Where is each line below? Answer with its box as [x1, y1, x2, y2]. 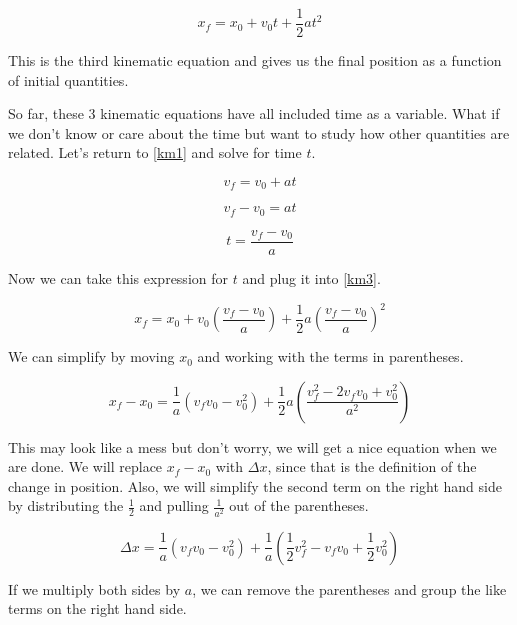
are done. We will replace [8, 456, 163, 477]
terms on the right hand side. [8, 598, 187, 619]
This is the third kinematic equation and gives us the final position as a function [8, 50, 502, 71]
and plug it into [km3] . [242, 268, 381, 288]
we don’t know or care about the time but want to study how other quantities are [8, 122, 510, 143]
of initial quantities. [8, 69, 129, 90]
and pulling [139, 495, 209, 516]
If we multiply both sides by [8, 578, 181, 599]
